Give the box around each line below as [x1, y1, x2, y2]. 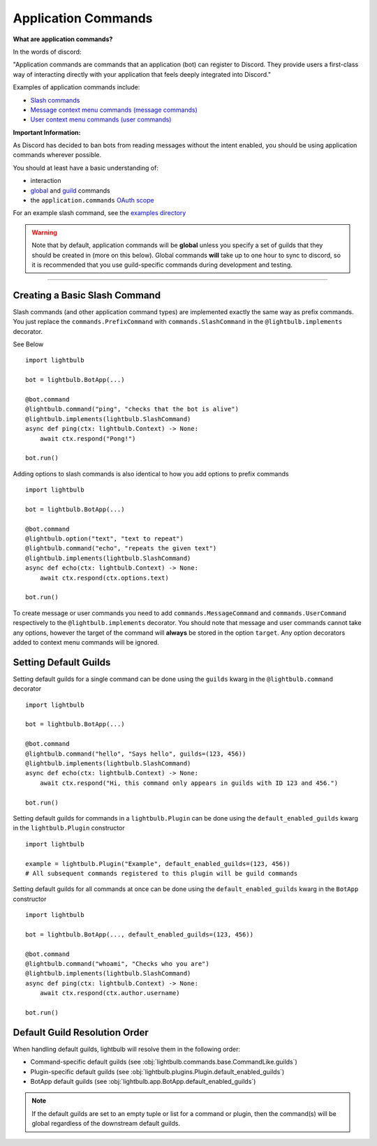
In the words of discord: [13, 47, 82, 56]
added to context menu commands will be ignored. [13, 638, 160, 646]
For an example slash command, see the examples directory [13, 209, 186, 217]
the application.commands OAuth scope [30, 196, 154, 205]
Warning [31, 228, 57, 237]
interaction [30, 177, 62, 185]
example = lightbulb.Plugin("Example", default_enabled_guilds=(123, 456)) [25, 860, 290, 867]
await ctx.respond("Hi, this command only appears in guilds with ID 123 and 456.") [39, 779, 339, 787]
